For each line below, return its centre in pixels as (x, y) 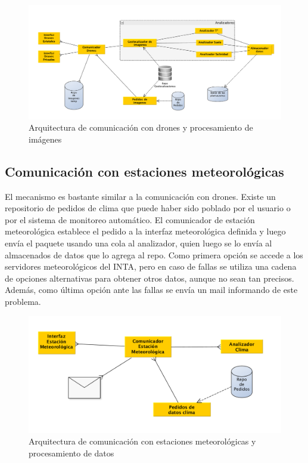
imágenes (45, 139)
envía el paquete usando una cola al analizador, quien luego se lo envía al (139, 243)
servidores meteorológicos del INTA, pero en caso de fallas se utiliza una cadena (151, 266)
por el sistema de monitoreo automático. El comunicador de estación (130, 219)
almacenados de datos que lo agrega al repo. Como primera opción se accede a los (154, 254)
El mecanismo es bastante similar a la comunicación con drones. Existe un (140, 196)
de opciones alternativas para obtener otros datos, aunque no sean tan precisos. (150, 278)
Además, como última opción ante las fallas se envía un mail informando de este (151, 290)
